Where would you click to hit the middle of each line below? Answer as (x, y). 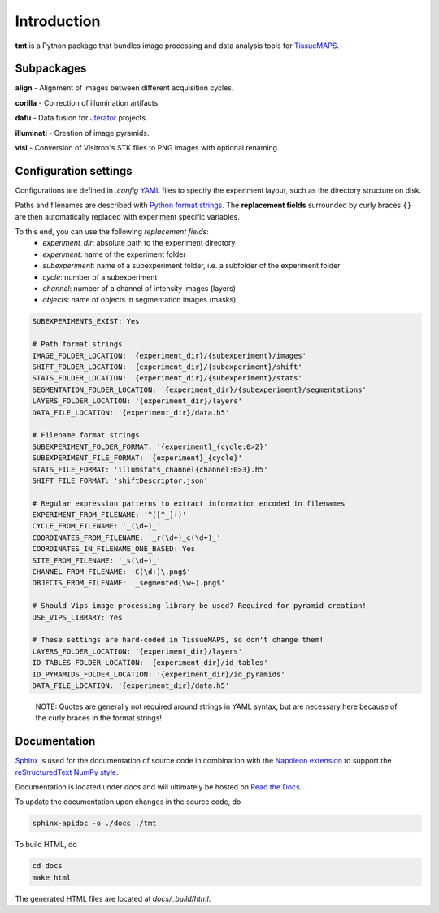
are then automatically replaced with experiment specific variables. (127, 216)
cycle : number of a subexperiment (100, 277)
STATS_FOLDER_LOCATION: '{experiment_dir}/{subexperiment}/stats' (167, 378)
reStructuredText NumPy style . (67, 772)
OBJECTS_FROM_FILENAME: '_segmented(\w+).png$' (128, 583)
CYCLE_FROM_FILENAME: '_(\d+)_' (97, 526)
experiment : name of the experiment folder (114, 254)
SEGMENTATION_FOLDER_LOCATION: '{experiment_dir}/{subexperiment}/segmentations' (200, 389)
